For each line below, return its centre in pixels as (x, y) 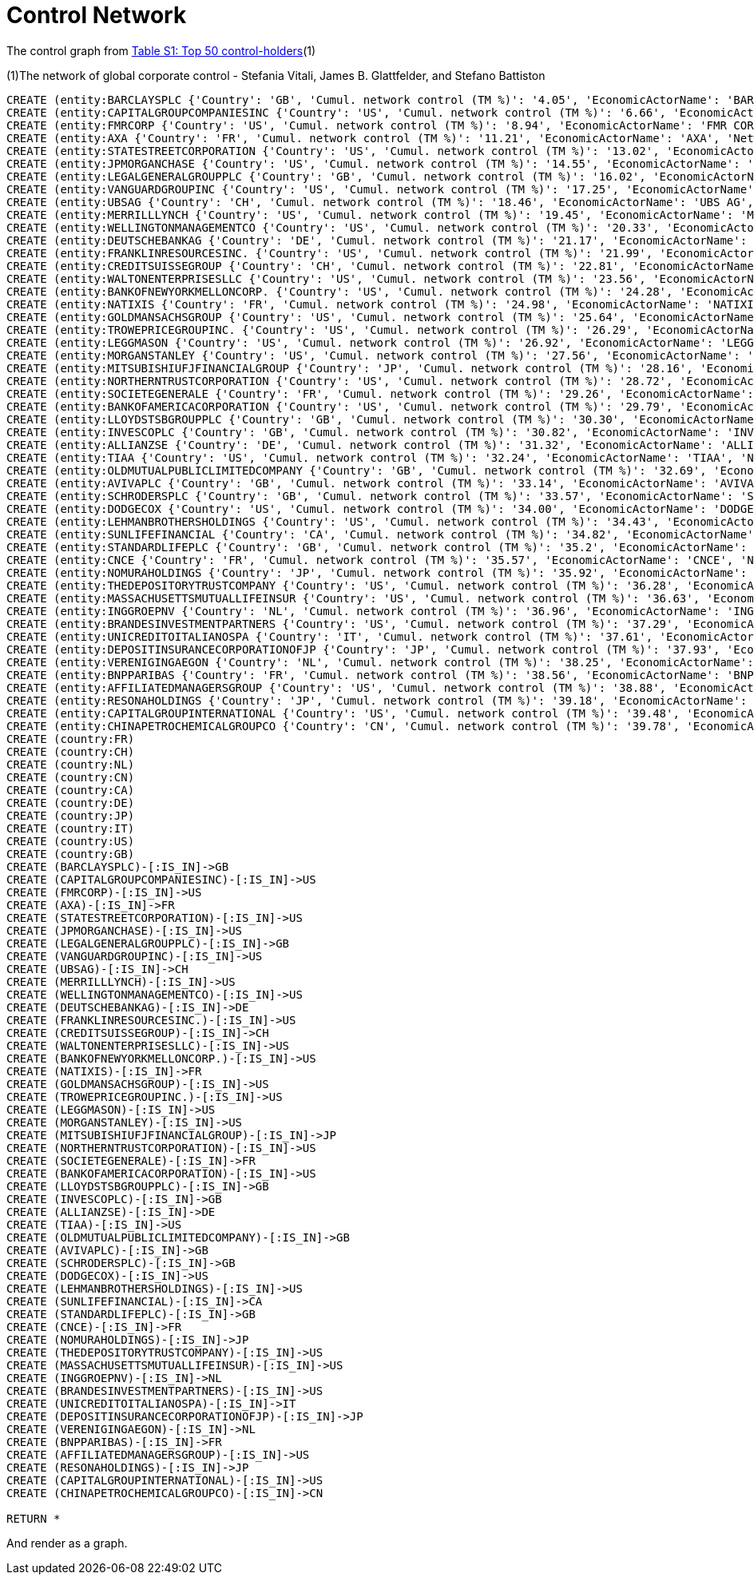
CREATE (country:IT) (71, 828)
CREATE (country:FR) (71, 739)
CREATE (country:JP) (71, 815)
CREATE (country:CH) (71, 751)
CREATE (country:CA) (71, 790)
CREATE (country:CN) (71, 777)
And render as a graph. (67, 1543)
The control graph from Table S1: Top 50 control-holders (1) (161, 50)
